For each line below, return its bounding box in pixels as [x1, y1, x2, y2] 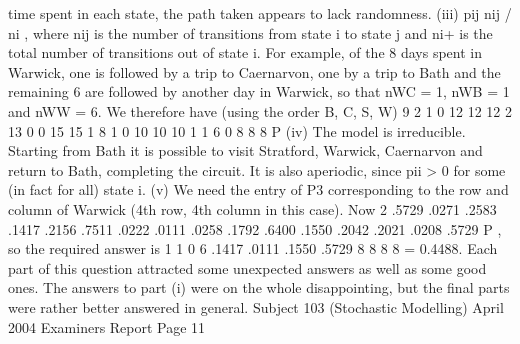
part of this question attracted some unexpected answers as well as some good [8, 257, 487, 278]
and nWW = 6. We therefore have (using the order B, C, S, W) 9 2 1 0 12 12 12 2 [8, 100, 513, 121]
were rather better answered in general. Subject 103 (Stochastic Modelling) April [8, 296, 504, 317]
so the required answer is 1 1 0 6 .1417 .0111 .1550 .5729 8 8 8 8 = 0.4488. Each [8, 238, 498, 259]
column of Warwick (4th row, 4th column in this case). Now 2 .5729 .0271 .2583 [8, 198, 497, 219]
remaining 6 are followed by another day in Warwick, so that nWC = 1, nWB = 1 [8, 81, 510, 102]
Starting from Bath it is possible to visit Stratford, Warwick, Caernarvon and [8, 140, 483, 161]
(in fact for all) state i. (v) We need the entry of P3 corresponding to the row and [8, 179, 509, 200]
